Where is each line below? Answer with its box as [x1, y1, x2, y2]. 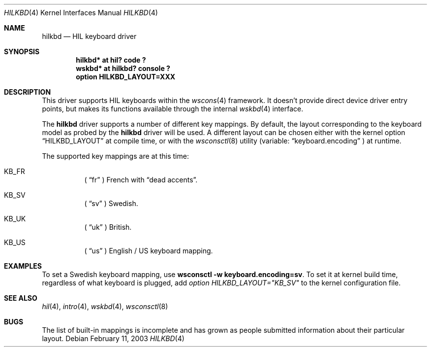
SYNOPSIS [4, 47, 40, 56]
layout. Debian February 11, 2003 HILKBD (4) [42, 334, 185, 343]
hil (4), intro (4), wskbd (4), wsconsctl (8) [42, 302, 168, 311]
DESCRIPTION [4, 88, 51, 96]
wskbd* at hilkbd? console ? [76, 64, 170, 72]
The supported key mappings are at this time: [42, 152, 189, 160]
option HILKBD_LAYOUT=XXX [76, 72, 176, 81]
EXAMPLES [4, 262, 42, 270]
